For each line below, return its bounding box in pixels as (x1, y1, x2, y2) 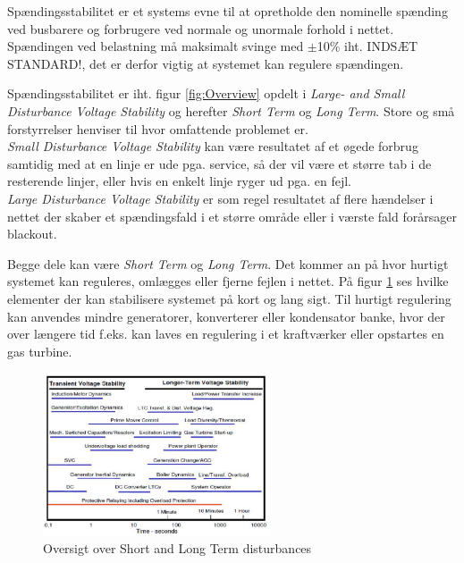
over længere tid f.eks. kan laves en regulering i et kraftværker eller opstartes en (7, 324, 444, 343)
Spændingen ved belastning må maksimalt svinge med (7, 37, 304, 55)
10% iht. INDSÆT (316, 37, 418, 55)
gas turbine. (7, 341, 72, 360)
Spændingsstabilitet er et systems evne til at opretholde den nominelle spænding (7, 2, 448, 20)
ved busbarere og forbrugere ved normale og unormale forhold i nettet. (7, 19, 394, 38)
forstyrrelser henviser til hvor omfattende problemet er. (7, 119, 308, 138)
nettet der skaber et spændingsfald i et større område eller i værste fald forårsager (7, 206, 457, 225)
